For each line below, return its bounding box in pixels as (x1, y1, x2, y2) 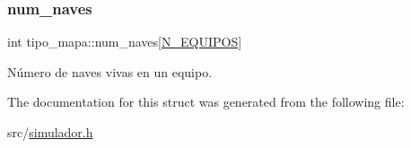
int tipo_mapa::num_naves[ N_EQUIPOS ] (7, 32, 242, 51)
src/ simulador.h (7, 123, 93, 141)
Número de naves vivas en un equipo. (7, 62, 213, 81)
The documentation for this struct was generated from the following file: (7, 92, 405, 111)
